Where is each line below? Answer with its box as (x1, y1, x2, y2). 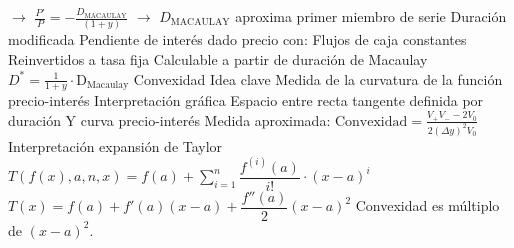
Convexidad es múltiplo (355, 195, 500, 216)
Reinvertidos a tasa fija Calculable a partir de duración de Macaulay (8, 48, 428, 69)
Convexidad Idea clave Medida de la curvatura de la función (133, 68, 503, 89)
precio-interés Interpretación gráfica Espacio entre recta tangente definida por (8, 90, 484, 111)
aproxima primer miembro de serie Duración (235, 6, 507, 26)
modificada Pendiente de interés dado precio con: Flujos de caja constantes (8, 29, 467, 50)
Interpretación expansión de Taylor (8, 135, 223, 156)
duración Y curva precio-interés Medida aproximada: (8, 109, 331, 130)
